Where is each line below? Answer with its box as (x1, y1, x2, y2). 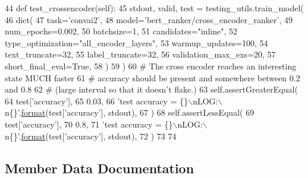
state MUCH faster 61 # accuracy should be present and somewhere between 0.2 (5, 71, 300, 84)
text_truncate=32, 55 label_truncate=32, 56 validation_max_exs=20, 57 (5, 48, 276, 61)
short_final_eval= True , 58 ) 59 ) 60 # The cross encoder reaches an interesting (5, 59, 297, 72)
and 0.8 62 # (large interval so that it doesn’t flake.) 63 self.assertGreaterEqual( (5, 83, 298, 96)
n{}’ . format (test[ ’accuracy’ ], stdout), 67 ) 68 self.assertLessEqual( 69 (5, 106, 254, 119)
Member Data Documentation (5, 158, 194, 177)
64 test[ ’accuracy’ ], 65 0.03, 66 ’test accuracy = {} (5, 94, 188, 107)
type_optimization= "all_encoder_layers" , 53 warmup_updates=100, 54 (5, 36, 268, 49)
